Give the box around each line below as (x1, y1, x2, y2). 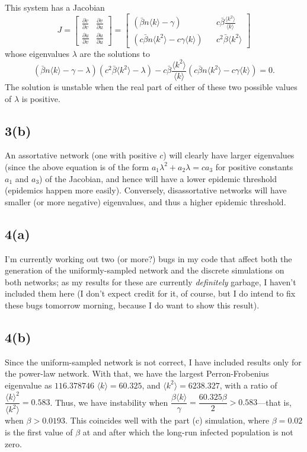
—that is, (257, 396, 292, 408)
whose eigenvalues (5, 47, 70, 59)
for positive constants (215, 160, 293, 173)
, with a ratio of (219, 378, 277, 391)
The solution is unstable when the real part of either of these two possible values (5, 81, 298, 93)
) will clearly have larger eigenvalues (163, 149, 295, 161)
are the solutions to (79, 47, 150, 59)
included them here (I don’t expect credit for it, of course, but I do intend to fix (5, 287, 296, 300)
